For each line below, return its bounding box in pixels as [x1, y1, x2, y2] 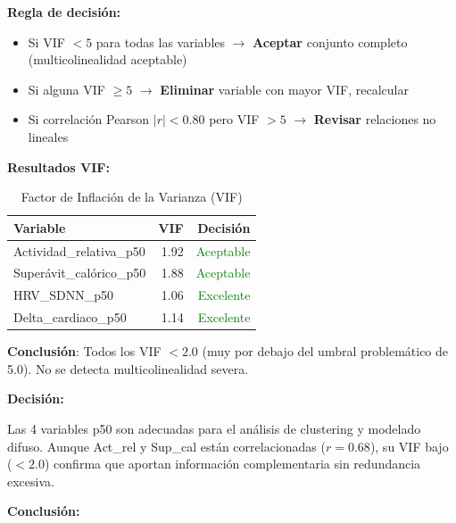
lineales [28, 127, 69, 145]
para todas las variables [95, 32, 226, 51]
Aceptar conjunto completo [253, 32, 408, 51]
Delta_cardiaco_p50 [13, 308, 127, 327]
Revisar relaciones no [313, 110, 436, 129]
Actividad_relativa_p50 [13, 241, 145, 260]
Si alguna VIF [28, 79, 105, 98]
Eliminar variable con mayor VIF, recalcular [160, 79, 409, 98]
